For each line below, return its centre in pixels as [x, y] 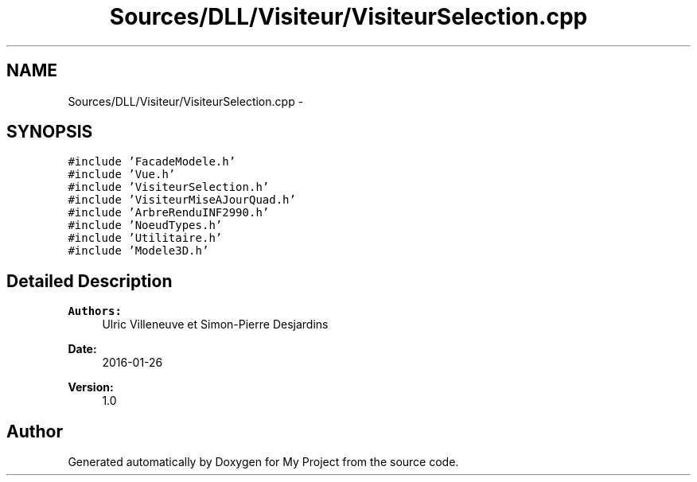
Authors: [95, 311]
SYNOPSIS [50, 132]
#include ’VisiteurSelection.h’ [169, 187]
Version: [91, 387]
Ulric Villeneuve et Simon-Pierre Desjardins [215, 325]
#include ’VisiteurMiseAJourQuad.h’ [182, 200]
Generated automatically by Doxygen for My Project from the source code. [263, 462]
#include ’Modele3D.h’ [138, 251]
